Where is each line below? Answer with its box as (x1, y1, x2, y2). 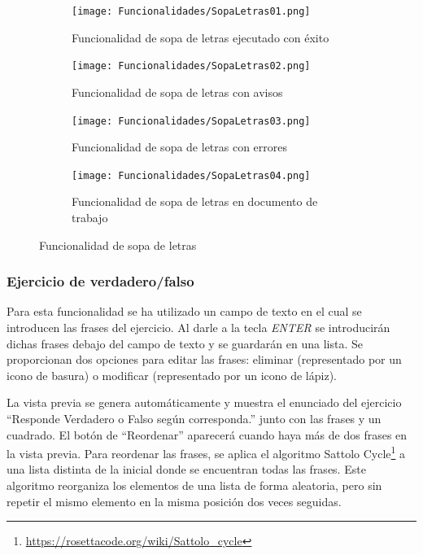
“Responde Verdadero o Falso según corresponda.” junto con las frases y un (7, 409, 382, 426)
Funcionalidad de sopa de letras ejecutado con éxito (72, 28, 329, 46)
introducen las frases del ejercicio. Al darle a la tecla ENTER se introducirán (7, 319, 390, 335)
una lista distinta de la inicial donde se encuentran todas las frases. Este (7, 461, 366, 478)
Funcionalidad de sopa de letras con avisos (72, 83, 283, 100)
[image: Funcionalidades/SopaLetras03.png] (72, 115, 311, 127)
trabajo (72, 209, 108, 225)
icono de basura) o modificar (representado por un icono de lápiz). (7, 366, 337, 383)
